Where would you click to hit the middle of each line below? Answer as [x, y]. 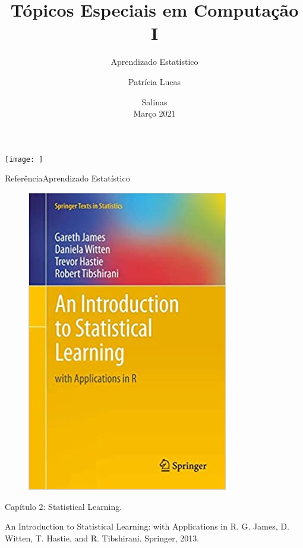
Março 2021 [154, 113]
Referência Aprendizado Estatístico [67, 178]
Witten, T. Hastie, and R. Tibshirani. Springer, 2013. [102, 538]
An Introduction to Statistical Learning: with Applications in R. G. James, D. [147, 526]
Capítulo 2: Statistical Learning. [64, 506]
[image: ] [24, 159]
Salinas [154, 101]
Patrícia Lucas [154, 81]
